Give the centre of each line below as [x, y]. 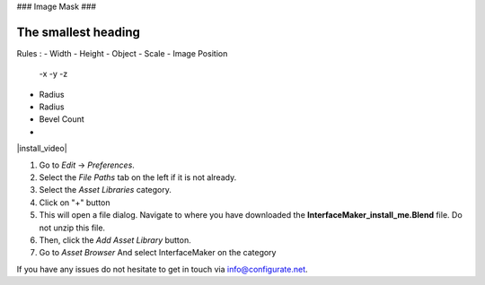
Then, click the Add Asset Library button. [115, 240]
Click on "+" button [75, 203]
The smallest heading [79, 32]
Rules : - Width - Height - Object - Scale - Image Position [122, 53]
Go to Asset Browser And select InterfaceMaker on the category [158, 253]
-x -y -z [53, 74]
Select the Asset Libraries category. [106, 190]
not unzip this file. [72, 228]
